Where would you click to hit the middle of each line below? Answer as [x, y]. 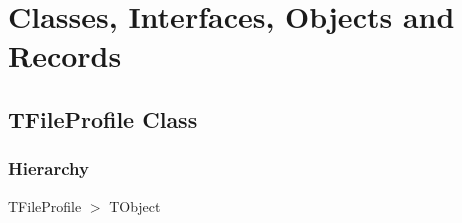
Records [65, 55]
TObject [135, 205]
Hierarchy [48, 168]
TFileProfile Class [103, 118]
